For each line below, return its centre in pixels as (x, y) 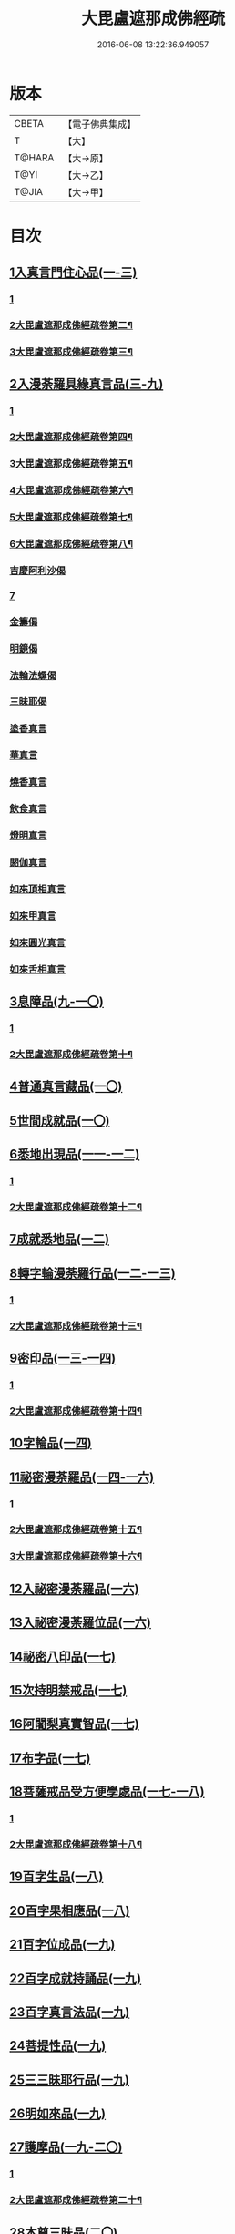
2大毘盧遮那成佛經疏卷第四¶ (72, 437)
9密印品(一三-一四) (63, 1358)
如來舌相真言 (38, 969)
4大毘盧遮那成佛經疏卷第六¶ (72, 490)
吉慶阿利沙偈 (38, 571)
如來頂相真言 (38, 889)
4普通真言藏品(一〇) (66, 1087)
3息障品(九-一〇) (57, 1002)
